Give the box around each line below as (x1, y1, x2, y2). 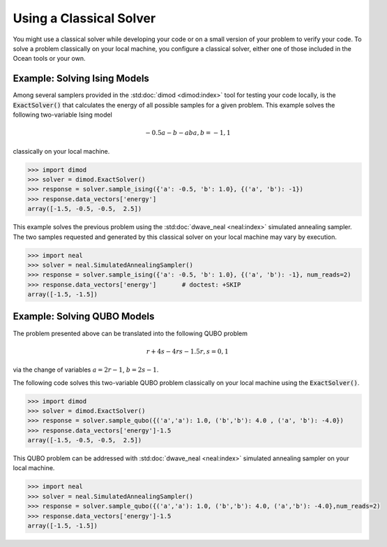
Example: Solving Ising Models (13, 73, 150, 85)
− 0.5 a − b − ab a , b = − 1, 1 (145, 129, 231, 137)
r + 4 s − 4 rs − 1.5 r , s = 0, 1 (146, 347, 229, 356)
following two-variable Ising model (13, 110, 113, 119)
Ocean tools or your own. (13, 54, 86, 63)
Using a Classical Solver (13, 10, 156, 26)
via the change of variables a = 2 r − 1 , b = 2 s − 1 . (13, 365, 159, 374)
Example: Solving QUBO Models (13, 311, 155, 323)
